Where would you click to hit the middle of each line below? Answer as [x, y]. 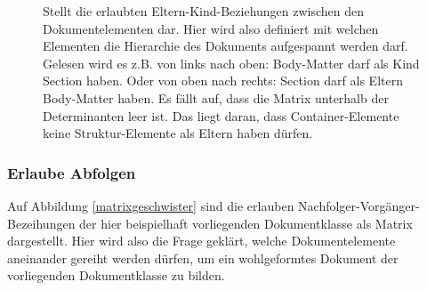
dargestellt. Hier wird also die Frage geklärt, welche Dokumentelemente [201, 241]
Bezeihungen [41, 223]
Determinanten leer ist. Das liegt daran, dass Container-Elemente [221, 115]
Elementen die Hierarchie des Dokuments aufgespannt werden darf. [226, 46]
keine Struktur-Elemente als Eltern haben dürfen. [178, 133]
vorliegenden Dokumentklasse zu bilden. [116, 275]
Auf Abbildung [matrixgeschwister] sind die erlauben [151, 205]
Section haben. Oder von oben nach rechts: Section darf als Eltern [223, 81]
